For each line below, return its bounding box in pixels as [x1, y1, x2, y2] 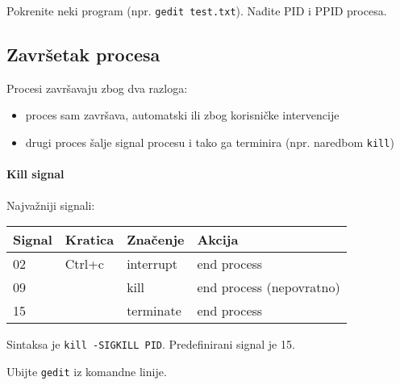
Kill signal [6, 165, 65, 182]
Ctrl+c [65, 254, 104, 274]
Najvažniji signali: [6, 196, 95, 213]
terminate [127, 301, 181, 320]
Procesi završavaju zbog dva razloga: [6, 79, 188, 96]
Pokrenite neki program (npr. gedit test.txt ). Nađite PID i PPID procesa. [6, 2, 387, 19]
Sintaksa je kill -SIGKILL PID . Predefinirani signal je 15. [6, 336, 295, 353]
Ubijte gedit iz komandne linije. [6, 362, 167, 379]
